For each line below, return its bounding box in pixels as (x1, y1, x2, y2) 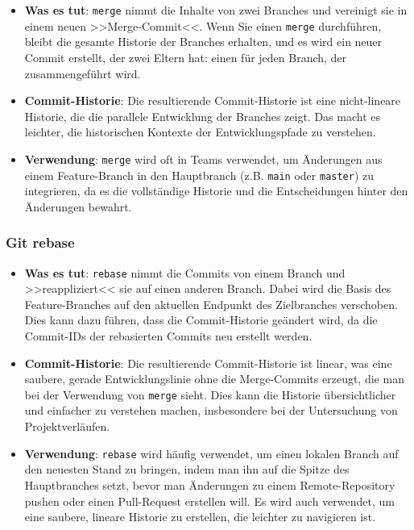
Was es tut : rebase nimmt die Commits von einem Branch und (24, 264, 346, 281)
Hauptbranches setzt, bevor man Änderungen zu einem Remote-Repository (24, 476, 395, 493)
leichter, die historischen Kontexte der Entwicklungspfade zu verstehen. (24, 123, 376, 140)
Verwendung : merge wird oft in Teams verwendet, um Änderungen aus (24, 150, 383, 167)
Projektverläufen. (24, 418, 110, 435)
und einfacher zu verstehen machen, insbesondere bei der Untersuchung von (24, 402, 398, 419)
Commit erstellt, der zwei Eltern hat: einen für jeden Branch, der (24, 48, 347, 65)
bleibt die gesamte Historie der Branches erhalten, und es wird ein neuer (24, 33, 383, 50)
